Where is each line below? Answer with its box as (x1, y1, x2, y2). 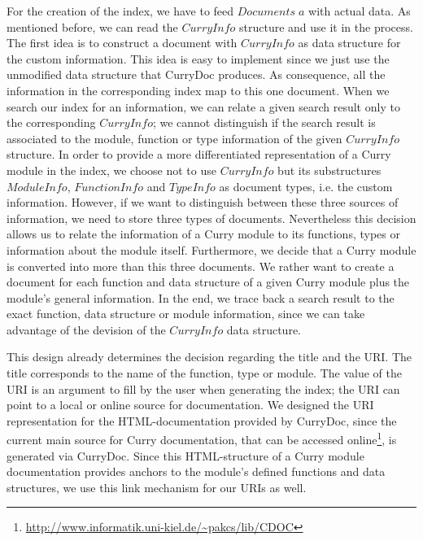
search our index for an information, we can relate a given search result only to (7, 98, 400, 115)
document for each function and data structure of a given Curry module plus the (7, 273, 410, 290)
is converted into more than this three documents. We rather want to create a (7, 257, 395, 274)
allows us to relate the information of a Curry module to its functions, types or (7, 225, 400, 242)
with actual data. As (308, 2, 411, 19)
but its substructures (277, 161, 382, 178)
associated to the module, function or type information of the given (7, 129, 342, 146)
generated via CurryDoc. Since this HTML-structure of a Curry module (7, 447, 364, 464)
